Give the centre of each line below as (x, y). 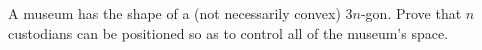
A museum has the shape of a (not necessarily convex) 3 (180, 13)
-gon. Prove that (411, 13)
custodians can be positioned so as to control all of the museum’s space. (228, 32)
